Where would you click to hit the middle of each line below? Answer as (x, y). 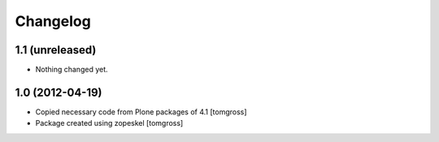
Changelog (53, 21)
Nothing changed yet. (72, 70)
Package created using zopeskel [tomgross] (109, 123)
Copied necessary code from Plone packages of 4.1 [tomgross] (141, 112)
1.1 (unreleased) (56, 50)
